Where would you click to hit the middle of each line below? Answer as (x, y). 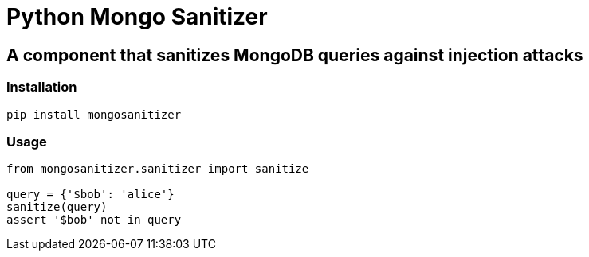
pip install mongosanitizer (94, 114)
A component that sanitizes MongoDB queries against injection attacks (295, 55)
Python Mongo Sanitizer (137, 17)
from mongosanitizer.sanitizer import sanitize (158, 169)
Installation (42, 87)
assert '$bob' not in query (94, 220)
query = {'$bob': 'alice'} (90, 195)
